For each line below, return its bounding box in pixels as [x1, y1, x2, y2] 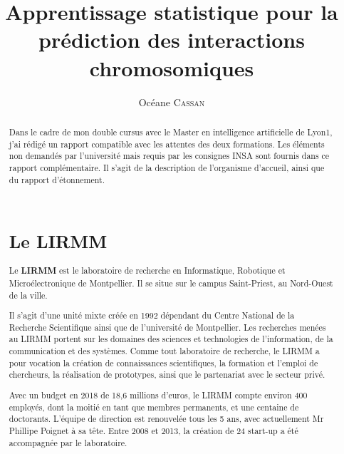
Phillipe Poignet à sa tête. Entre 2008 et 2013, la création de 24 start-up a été [9, 424, 298, 436]
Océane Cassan [138, 94, 205, 109]
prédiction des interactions [38, 25, 305, 54]
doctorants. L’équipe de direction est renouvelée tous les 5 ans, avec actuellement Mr [9, 413, 324, 425]
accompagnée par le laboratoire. [9, 436, 127, 448]
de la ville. [9, 289, 48, 301]
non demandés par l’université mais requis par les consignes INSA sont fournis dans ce [9, 150, 330, 162]
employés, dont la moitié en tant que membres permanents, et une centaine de [9, 401, 299, 413]
